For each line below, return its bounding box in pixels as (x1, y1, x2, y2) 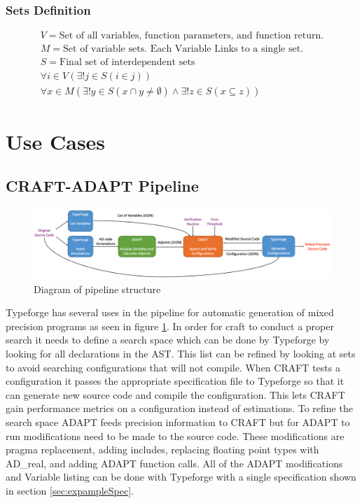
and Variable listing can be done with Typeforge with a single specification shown (6, 469, 356, 484)
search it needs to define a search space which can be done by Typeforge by (6, 332, 330, 347)
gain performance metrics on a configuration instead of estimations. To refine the (6, 401, 353, 416)
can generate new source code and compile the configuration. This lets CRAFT (6, 387, 345, 402)
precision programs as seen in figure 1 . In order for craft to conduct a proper (6, 318, 334, 333)
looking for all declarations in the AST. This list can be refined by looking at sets (6, 346, 356, 360)
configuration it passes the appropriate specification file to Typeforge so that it (6, 374, 344, 388)
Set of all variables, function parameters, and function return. (59, 31, 324, 41)
